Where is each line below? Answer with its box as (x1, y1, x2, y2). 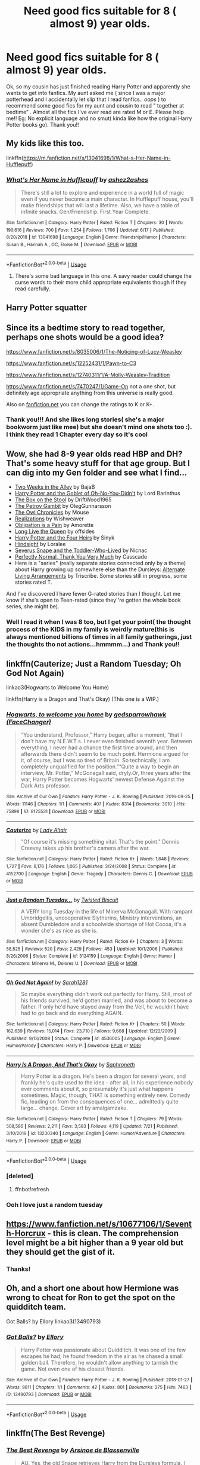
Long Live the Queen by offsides (14, 528, 95, 535)
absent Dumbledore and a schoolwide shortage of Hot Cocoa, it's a (20, 920, 186, 927)
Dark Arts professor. (20, 782, 71, 789)
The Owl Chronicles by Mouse (14, 509, 89, 516)
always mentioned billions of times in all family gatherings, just (6, 633, 192, 641)
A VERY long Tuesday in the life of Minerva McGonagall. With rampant (20, 908, 193, 915)
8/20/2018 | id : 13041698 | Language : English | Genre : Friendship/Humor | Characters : (6, 234, 186, 240)
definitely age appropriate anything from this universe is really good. (6, 389, 174, 396)
